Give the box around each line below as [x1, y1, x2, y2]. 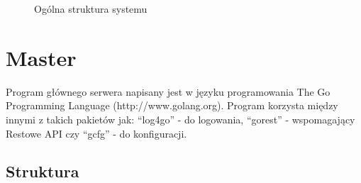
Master [6, 43, 77, 72]
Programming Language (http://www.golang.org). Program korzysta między [6, 98, 338, 113]
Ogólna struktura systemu [34, 1, 148, 16]
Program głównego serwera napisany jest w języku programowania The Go [6, 84, 331, 99]
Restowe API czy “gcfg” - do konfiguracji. [6, 126, 187, 140]
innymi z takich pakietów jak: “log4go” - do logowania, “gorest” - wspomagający [6, 111, 355, 126]
